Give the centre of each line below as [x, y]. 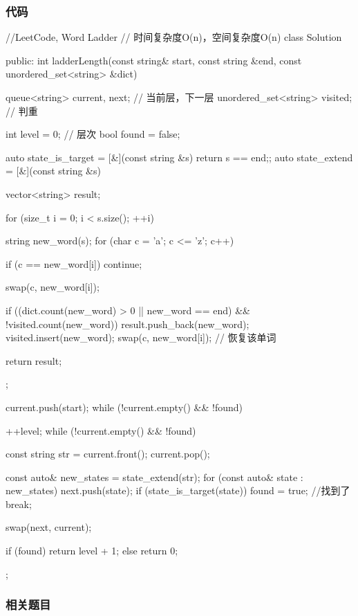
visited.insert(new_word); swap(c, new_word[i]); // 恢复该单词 [141, 337]
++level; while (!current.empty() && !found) [101, 430]
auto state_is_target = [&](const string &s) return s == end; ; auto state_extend [179, 157]
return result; [34, 360]
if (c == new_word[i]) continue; [74, 263]
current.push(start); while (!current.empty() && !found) [124, 407]
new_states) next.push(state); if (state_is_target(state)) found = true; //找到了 [178, 490]
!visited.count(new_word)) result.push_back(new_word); [128, 324]
